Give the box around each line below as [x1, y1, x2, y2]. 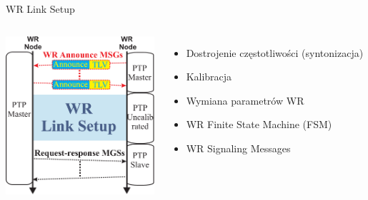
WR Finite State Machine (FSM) [186, 117, 332, 132]
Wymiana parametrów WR [186, 93, 304, 107]
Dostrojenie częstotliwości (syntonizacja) [186, 45, 364, 60]
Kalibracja [186, 69, 232, 84]
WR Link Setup [6, 1, 75, 16]
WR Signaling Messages [186, 140, 291, 155]
